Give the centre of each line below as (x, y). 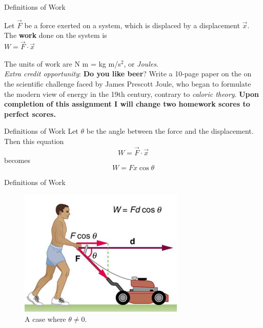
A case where (45, 319)
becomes (17, 160)
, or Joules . (141, 63)
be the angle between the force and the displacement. (170, 131)
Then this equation (34, 141)
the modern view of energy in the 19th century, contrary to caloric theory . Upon (131, 94)
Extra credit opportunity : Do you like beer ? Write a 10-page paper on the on (128, 74)
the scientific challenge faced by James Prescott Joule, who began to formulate (128, 84)
